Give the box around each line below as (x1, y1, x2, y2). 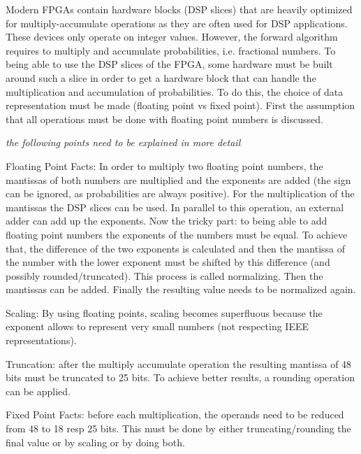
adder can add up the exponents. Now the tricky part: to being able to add (6, 213, 327, 228)
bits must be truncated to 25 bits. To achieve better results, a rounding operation (6, 370, 355, 385)
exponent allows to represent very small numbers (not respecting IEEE (6, 319, 309, 334)
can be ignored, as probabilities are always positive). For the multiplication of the (6, 186, 355, 201)
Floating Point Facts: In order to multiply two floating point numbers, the (6, 158, 323, 173)
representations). (6, 333, 77, 348)
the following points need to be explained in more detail (6, 135, 241, 150)
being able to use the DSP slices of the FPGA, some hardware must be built (6, 57, 333, 71)
